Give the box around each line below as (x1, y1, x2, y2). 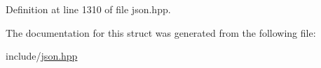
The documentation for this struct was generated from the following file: (6, 25, 316, 40)
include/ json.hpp (6, 49, 78, 63)
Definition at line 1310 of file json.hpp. (6, 2, 171, 16)
